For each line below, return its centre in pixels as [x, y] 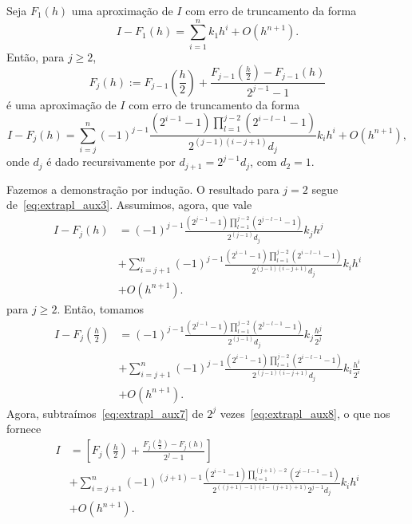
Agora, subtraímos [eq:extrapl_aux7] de [105, 413]
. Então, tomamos [101, 309]
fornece [24, 429]
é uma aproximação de [61, 104]
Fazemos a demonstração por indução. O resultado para [143, 189]
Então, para [36, 56]
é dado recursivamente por [111, 162]
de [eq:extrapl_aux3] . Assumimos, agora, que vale [129, 205]
